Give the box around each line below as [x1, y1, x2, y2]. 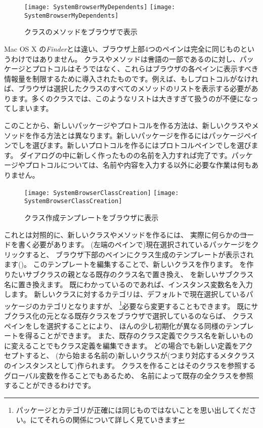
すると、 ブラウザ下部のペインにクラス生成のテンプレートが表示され [25, 249, 254, 259]
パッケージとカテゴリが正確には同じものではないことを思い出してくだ [16, 404, 249, 415]
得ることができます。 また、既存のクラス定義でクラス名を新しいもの [25, 330, 253, 341]
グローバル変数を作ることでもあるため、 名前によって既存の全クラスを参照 [4, 370, 253, 380]
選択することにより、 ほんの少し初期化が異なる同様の [46, 320, 226, 331]
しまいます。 [11, 103, 53, 113]
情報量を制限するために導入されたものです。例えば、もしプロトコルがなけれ [4, 73, 258, 84]
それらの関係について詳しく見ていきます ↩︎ [44, 414, 185, 425]
